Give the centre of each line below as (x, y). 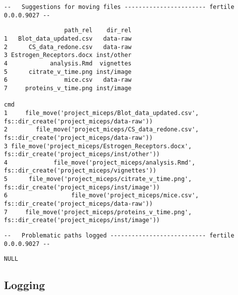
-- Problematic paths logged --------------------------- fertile (119, 236)
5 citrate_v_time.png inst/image (68, 72)
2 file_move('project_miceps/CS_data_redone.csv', (101, 130)
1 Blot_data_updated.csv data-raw (68, 38)
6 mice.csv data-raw (68, 80)
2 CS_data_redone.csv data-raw (68, 47)
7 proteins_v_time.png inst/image (68, 88)
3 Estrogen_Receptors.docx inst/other (68, 55)
